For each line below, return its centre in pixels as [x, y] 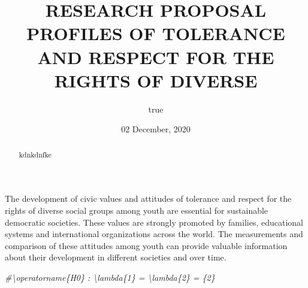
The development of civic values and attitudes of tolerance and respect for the [148, 198]
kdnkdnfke [35, 154]
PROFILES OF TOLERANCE [156, 33]
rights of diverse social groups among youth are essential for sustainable [137, 210]
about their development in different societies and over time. [116, 257]
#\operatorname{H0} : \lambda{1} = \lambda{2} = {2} [110, 277]
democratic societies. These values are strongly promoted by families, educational [154, 222]
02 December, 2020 [156, 129]
